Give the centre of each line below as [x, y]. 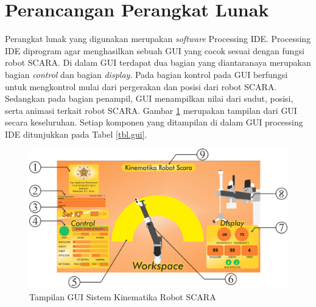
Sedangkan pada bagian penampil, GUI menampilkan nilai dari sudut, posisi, [149, 98]
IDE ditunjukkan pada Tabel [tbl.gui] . [76, 134]
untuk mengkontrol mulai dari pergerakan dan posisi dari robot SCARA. [141, 86]
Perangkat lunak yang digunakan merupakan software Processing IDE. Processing [158, 39]
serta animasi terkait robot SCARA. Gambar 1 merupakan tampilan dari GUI [151, 110]
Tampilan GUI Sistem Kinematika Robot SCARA [123, 297]
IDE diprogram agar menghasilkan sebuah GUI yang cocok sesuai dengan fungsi [155, 50]
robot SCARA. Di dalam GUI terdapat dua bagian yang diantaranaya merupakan [158, 62]
